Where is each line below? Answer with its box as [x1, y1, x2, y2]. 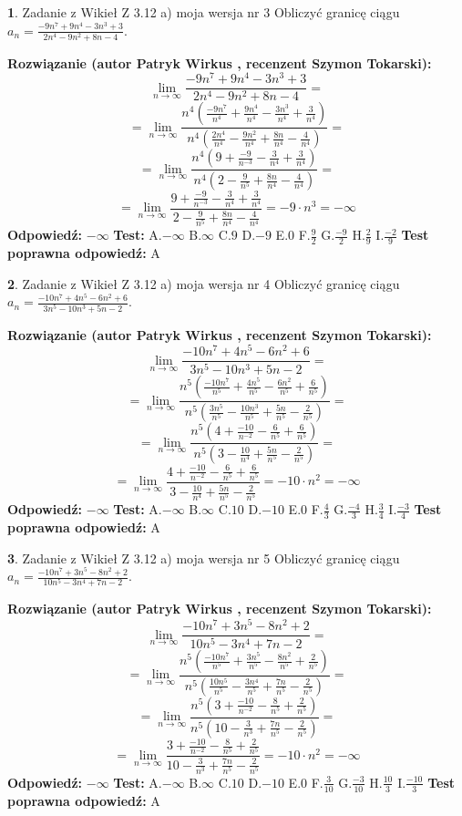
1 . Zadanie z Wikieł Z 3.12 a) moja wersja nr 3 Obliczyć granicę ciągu [7, 3, 400, 21]
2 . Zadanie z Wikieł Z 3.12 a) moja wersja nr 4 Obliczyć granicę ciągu [7, 274, 400, 293]
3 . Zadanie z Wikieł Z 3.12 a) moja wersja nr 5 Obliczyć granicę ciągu [7, 548, 400, 567]
